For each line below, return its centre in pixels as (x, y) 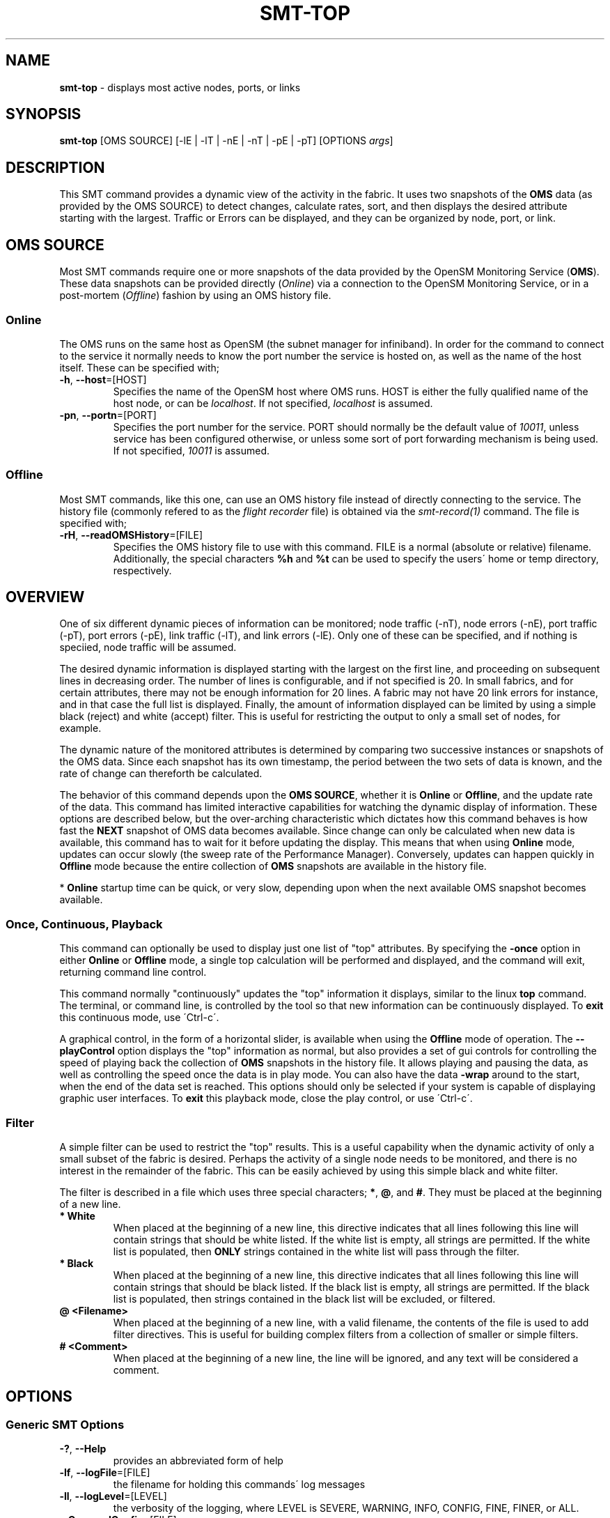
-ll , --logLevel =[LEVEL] (113, 1496)
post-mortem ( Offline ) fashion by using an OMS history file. (195, 296)
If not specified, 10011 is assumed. (191, 450)
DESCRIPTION (55, 167)
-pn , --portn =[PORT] (108, 415)
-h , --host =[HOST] (103, 379)
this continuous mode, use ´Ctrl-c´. (139, 1018)
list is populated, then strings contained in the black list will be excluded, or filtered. (304, 1298)
